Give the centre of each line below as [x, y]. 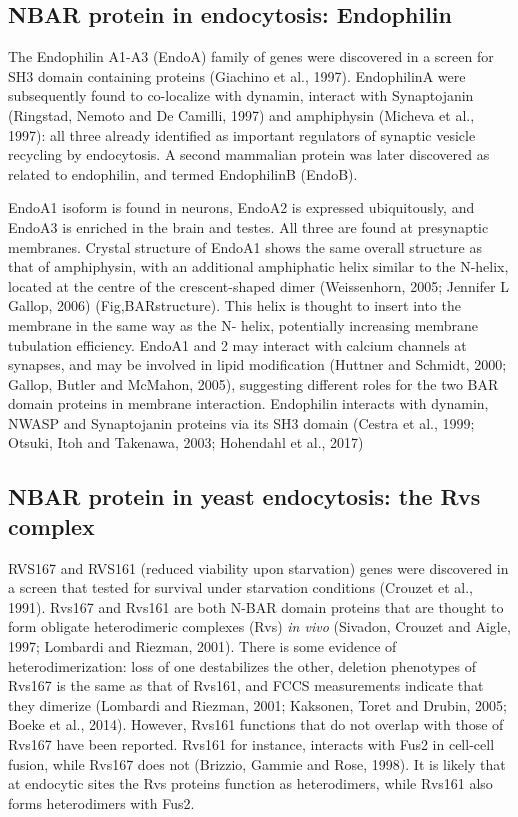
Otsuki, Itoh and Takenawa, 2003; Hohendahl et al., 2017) [186, 442]
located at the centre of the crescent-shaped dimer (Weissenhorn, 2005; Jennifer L [258, 285]
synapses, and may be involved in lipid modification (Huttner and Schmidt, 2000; [257, 364]
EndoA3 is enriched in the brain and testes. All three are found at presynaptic [248, 226]
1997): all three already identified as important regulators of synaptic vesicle [242, 134]
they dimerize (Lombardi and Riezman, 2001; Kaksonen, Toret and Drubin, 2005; [258, 704]
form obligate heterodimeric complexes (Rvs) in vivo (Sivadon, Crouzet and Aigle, [259, 626]
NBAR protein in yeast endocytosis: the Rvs [244, 496]
